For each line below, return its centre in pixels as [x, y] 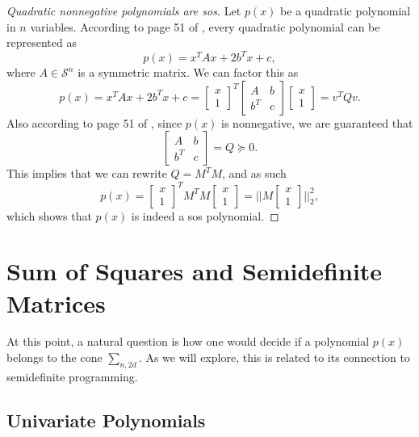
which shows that [49, 215]
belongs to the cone [54, 357]
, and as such [254, 173]
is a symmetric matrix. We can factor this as [188, 72]
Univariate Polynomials [106, 420]
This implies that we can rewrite [87, 173]
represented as [42, 42]
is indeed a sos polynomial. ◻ [205, 215]
